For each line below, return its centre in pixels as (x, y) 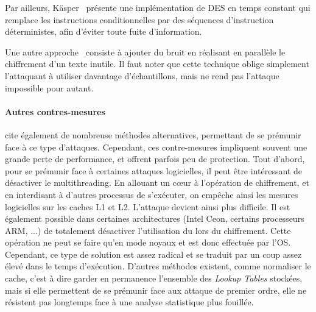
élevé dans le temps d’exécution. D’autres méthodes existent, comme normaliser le (158, 266)
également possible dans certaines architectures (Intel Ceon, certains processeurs (155, 218)
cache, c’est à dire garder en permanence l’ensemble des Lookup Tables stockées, (154, 278)
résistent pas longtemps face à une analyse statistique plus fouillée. (129, 302)
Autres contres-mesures (55, 111)
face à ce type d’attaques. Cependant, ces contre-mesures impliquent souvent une (156, 147)
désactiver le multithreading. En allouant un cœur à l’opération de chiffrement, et (157, 183)
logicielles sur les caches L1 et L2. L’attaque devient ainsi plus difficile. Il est (148, 206)
